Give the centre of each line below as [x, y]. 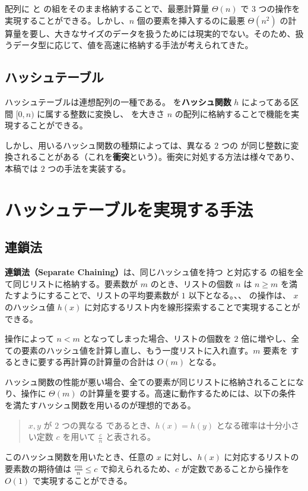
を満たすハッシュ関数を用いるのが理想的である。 [100, 405]
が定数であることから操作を [235, 468]
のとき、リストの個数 [192, 283]
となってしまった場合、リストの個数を [157, 339]
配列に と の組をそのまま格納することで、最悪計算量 [107, 8]
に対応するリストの [261, 457]
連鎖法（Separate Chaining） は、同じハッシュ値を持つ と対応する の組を [150, 272]
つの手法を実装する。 [89, 168]
